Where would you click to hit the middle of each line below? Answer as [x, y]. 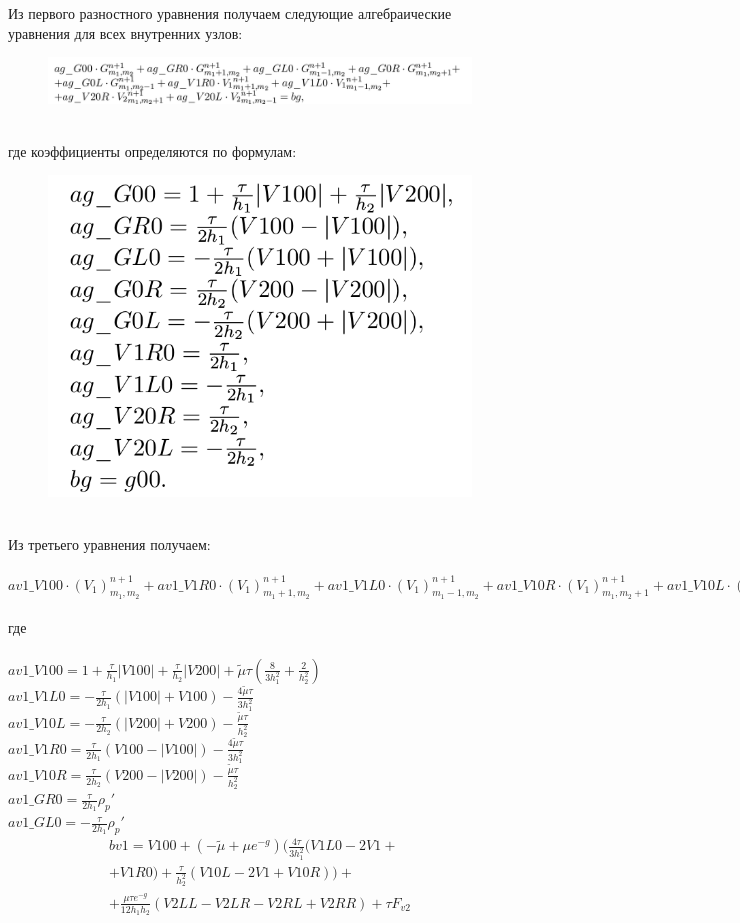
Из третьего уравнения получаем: [109, 544]
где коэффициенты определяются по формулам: [152, 150]
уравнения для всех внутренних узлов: [125, 32]
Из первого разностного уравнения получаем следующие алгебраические [230, 13]
